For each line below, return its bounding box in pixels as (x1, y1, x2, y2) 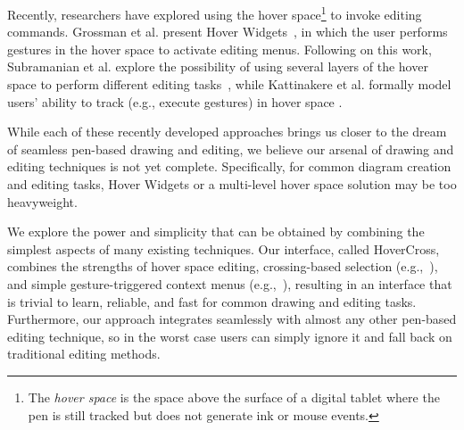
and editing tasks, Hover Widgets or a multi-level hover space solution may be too (7, 175, 457, 193)
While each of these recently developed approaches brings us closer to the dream (7, 122, 447, 141)
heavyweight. (7, 192, 78, 211)
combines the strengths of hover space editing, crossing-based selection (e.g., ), (7, 257, 438, 276)
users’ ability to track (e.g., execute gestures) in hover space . (7, 92, 343, 111)
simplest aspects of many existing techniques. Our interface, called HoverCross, (7, 239, 440, 258)
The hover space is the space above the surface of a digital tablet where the (28, 387, 440, 406)
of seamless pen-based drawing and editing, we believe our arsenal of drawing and (7, 139, 454, 158)
